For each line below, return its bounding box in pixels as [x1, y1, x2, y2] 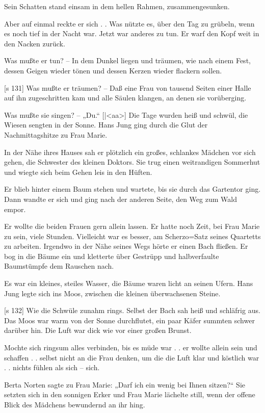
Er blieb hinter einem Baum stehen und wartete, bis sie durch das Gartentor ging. [4, 184, 261, 194]
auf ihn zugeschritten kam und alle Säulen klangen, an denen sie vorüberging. [4, 92, 247, 103]
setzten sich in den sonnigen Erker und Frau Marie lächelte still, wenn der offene [4, 389, 255, 400]
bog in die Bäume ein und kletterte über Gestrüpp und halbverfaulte [4, 250, 219, 261]
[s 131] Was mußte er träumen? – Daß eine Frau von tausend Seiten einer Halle [4, 82, 251, 93]
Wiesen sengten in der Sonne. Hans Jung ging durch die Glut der [4, 119, 208, 130]
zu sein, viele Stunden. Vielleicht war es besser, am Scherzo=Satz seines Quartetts [4, 230, 261, 241]
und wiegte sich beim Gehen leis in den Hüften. [4, 166, 152, 177]
